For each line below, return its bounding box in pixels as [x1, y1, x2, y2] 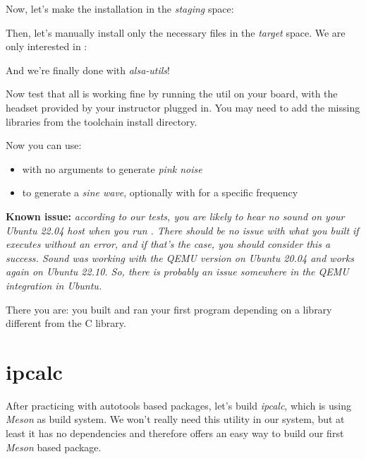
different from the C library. [6, 316, 126, 330]
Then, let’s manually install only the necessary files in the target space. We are [6, 25, 346, 40]
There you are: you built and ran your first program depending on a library [6, 302, 332, 316]
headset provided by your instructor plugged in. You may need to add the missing [6, 100, 360, 114]
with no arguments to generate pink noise [22, 161, 202, 176]
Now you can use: [6, 138, 82, 153]
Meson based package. [6, 439, 102, 454]
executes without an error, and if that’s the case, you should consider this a [6, 237, 331, 251]
